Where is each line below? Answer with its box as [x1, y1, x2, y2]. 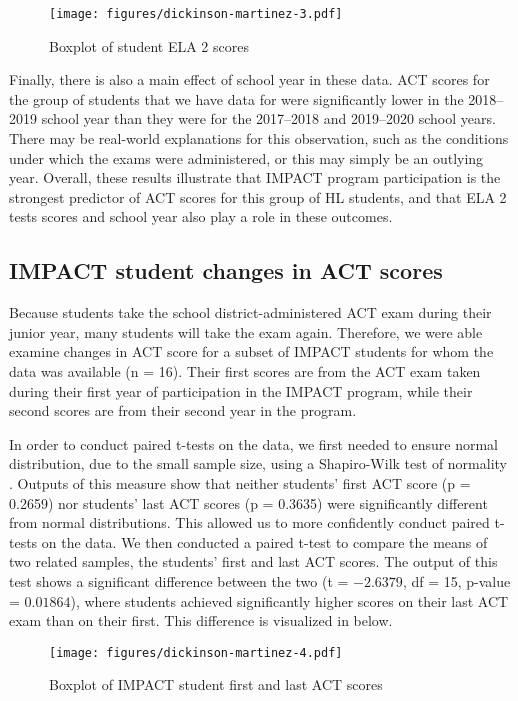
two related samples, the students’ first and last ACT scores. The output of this [9, 551, 498, 572]
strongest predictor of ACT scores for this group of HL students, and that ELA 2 [9, 186, 507, 207]
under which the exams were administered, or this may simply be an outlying [9, 147, 484, 168]
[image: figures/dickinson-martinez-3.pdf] [49, 7, 343, 21]
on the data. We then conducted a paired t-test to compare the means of [41, 531, 488, 552]
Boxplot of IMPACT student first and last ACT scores [49, 674, 383, 695]
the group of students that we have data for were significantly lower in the [9, 88, 464, 109]
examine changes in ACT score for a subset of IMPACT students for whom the [9, 341, 494, 362]
